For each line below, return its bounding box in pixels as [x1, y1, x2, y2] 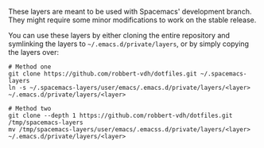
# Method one [8, 63, 52, 71]
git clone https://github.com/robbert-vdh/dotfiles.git [8, 70, 197, 78]
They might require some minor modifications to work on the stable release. [8, 15, 257, 25]
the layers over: [8, 48, 60, 56]
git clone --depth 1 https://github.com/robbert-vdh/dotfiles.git [8, 111, 233, 119]
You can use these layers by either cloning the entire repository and [8, 31, 231, 40]
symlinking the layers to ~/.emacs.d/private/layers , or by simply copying [8, 39, 249, 49]
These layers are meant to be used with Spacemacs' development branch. [8, 7, 252, 16]
